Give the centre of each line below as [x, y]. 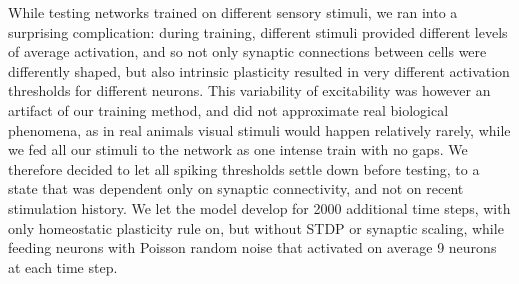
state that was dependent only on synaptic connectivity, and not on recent [236, 188]
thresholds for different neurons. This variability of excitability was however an [249, 90]
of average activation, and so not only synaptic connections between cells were [247, 51]
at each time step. [63, 266]
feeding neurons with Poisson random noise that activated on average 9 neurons [252, 247]
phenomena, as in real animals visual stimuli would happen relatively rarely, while [259, 129]
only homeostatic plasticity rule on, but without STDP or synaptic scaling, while [256, 227]
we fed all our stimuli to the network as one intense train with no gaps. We [238, 149]
